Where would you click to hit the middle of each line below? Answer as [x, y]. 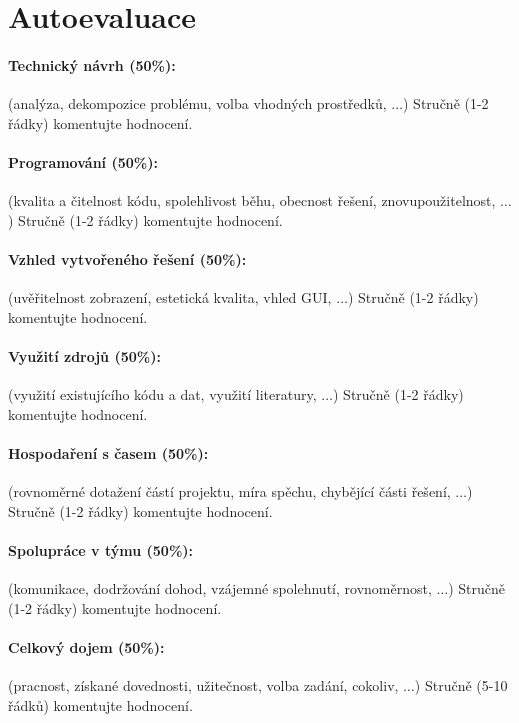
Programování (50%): [83, 161]
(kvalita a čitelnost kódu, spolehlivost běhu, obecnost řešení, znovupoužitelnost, [252, 200]
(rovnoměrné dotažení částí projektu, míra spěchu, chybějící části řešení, [229, 491]
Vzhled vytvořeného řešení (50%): [127, 258]
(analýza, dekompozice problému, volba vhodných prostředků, [197, 103]
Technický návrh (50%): [92, 64]
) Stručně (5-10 [461, 685]
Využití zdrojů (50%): [84, 355]
